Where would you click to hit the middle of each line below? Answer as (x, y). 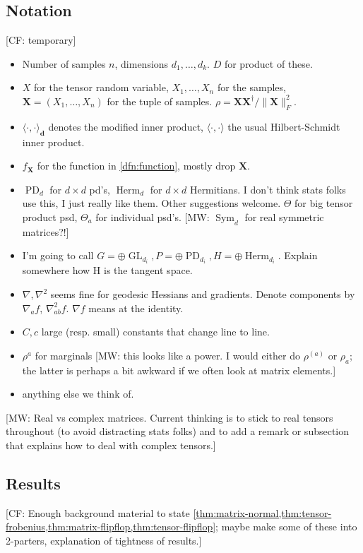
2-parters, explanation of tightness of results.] (104, 540)
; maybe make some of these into (286, 527)
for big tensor (324, 203)
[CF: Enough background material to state (98, 512)
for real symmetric (284, 216)
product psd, (50, 216)
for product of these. (268, 63)
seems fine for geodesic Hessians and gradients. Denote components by (203, 294)
